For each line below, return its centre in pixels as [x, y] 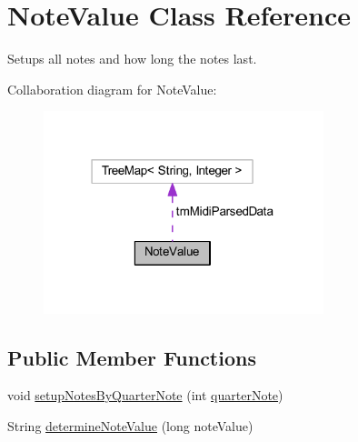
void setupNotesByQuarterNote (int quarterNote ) [145, 395]
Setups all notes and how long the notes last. [132, 59]
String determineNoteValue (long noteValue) [130, 426]
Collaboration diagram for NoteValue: [112, 89]
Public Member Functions [132, 357]
